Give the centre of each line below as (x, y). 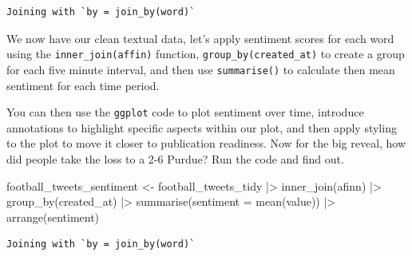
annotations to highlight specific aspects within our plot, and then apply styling (202, 127)
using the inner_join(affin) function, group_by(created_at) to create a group (206, 54)
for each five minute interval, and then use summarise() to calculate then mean (201, 69)
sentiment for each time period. (83, 85)
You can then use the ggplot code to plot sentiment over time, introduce (185, 112)
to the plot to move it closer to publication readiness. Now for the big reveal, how (206, 143)
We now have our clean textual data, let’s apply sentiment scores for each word (200, 38)
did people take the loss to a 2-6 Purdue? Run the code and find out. (175, 158)
